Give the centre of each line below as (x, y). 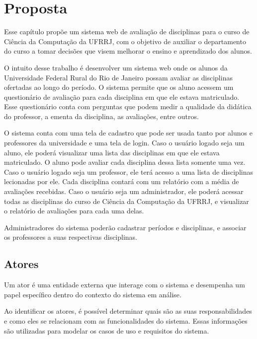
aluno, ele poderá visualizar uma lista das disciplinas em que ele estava (112, 152)
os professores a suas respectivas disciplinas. (71, 237)
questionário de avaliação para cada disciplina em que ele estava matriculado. (122, 97)
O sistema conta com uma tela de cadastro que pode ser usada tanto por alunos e (128, 133)
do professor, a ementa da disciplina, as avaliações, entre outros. (101, 116)
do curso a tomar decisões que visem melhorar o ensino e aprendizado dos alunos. (128, 51)
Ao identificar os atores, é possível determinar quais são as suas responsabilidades (128, 311)
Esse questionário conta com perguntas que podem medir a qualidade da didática (128, 106)
